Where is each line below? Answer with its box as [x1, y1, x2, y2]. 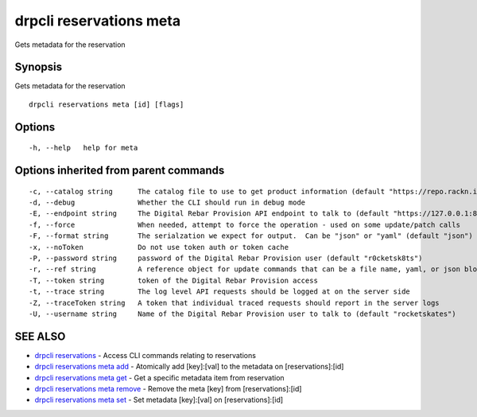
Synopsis [14, 60, 63, 74]
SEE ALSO [14, 329, 66, 343]
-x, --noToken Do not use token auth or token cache [29, 243, 289, 251]
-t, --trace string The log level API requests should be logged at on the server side [29, 287, 411, 296]
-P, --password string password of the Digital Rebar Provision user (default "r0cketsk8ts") [29, 254, 423, 263]
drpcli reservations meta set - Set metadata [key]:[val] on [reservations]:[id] [34, 395, 284, 405]
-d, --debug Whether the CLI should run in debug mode [29, 198, 306, 207]
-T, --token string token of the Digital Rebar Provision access [29, 275, 318, 285]
